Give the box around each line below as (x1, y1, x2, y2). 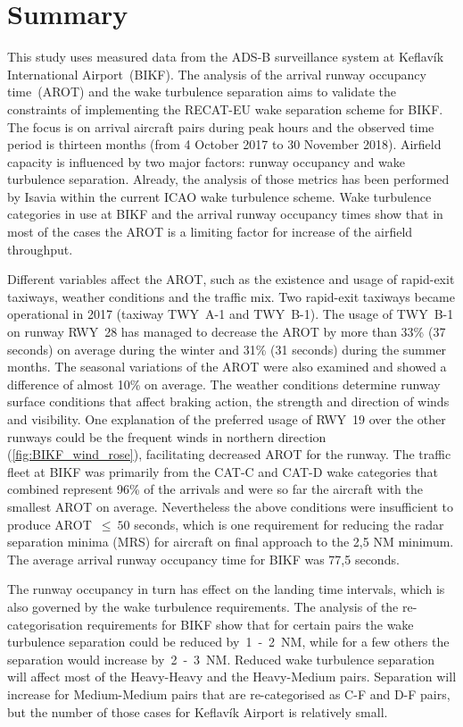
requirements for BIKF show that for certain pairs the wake (87, 614, 414, 633)
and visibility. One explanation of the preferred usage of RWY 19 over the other (7, 410, 446, 428)
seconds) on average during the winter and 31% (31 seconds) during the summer (7, 339, 447, 358)
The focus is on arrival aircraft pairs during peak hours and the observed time (7, 117, 434, 136)
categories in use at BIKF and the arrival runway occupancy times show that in (7, 205, 443, 223)
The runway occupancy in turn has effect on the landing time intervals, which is (7, 580, 445, 598)
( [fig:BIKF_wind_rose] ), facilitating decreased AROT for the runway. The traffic (7, 445, 451, 464)
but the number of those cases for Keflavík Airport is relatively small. (7, 702, 388, 721)
